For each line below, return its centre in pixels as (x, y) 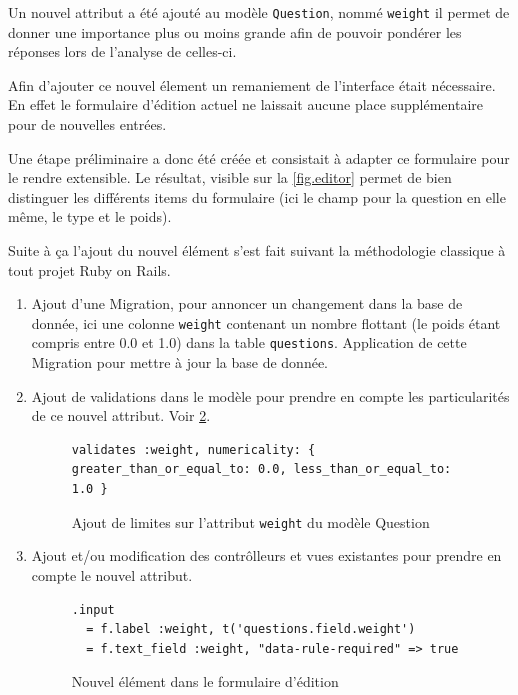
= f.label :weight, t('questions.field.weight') (251, 629)
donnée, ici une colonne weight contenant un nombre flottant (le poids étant (266, 322)
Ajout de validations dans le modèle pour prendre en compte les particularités (270, 395)
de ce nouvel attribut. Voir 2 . (121, 415)
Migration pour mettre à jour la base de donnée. (179, 362)
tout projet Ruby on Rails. (89, 269)
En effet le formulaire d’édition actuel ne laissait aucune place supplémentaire (245, 104)
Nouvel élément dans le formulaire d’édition (205, 681)
